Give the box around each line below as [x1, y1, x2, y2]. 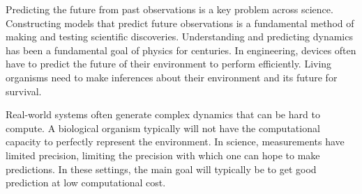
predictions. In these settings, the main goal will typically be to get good [6, 161, 317, 176]
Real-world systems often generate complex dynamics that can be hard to [6, 107, 320, 122]
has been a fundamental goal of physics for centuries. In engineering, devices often [6, 42, 356, 57]
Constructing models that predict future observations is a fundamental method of [6, 15, 354, 30]
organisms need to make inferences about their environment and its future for [6, 70, 338, 84]
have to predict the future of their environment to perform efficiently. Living [6, 56, 332, 71]
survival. [6, 83, 42, 98]
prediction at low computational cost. [6, 175, 166, 190]
